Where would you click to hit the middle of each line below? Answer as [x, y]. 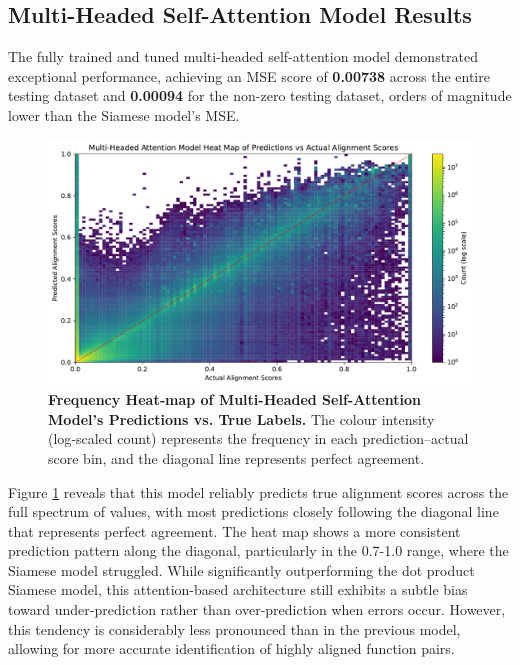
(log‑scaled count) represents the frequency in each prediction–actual [258, 438]
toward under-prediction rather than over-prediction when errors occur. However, [257, 609]
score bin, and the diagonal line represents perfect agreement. [236, 457]
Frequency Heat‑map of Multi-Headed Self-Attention [235, 399]
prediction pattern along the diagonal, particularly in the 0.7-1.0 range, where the [258, 550]
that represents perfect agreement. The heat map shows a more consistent [234, 530]
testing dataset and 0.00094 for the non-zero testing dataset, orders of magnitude [260, 95]
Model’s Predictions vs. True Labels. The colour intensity [241, 418]
